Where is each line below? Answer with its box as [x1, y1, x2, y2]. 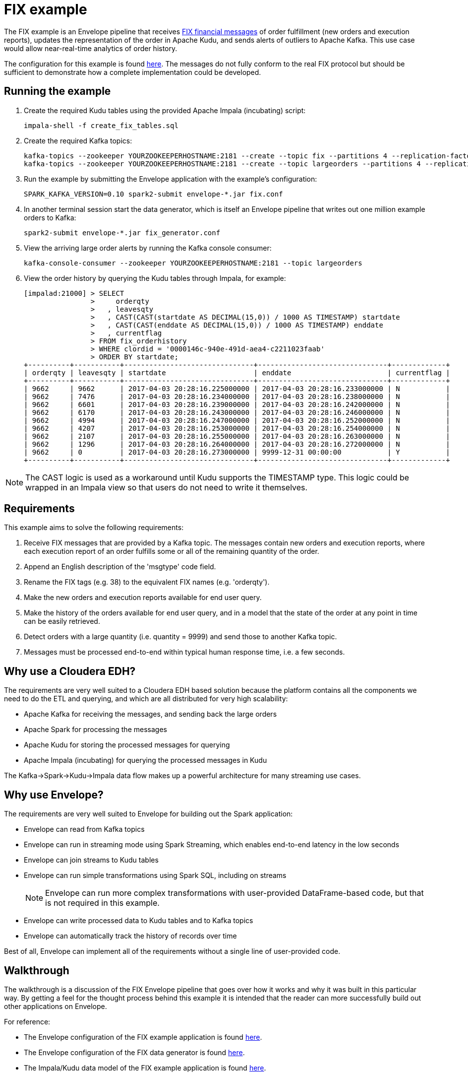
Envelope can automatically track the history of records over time [24, 932, 237, 941]
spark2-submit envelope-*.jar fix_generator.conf [24, 228, 221, 237]
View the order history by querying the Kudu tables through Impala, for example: [24, 273, 286, 282]
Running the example [4, 85, 111, 98]
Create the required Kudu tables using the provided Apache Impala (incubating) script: [24, 106, 306, 115]
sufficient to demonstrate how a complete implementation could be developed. [4, 67, 261, 76]
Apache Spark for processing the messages [24, 725, 167, 734]
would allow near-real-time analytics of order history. [4, 44, 177, 53]
